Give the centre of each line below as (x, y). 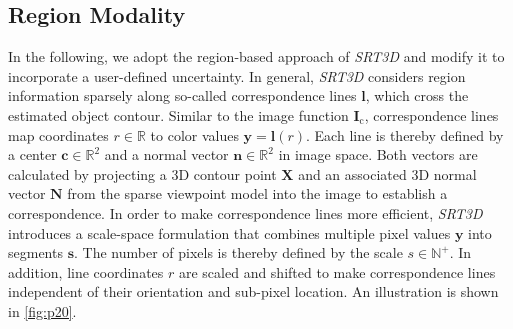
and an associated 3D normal (387, 173)
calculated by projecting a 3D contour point (142, 173)
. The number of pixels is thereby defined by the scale (238, 252)
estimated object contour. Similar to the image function (178, 114)
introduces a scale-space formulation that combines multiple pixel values (229, 232)
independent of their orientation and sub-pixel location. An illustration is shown (253, 291)
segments (35, 252)
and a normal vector (166, 154)
